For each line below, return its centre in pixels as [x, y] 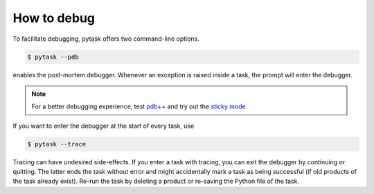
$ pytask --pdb [53, 57]
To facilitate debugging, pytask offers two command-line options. [106, 39]
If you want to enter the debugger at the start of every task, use [104, 126]
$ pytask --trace [57, 144]
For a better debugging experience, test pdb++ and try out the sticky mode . [140, 106]
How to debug [54, 18]
